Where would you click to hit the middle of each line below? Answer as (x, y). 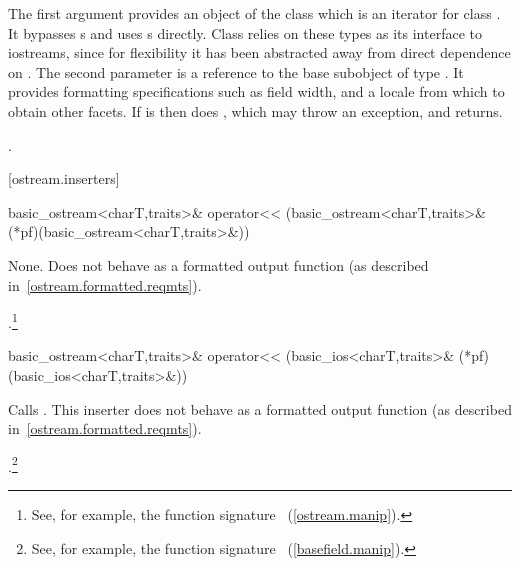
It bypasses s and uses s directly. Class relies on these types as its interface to (245, 32)
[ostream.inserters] (64, 178)
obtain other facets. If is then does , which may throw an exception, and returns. (255, 110)
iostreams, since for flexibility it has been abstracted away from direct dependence (259, 52)
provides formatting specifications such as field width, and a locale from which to (256, 91)
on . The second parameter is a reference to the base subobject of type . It (236, 71)
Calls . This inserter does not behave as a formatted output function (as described (260, 408)
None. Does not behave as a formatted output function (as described (218, 264)
